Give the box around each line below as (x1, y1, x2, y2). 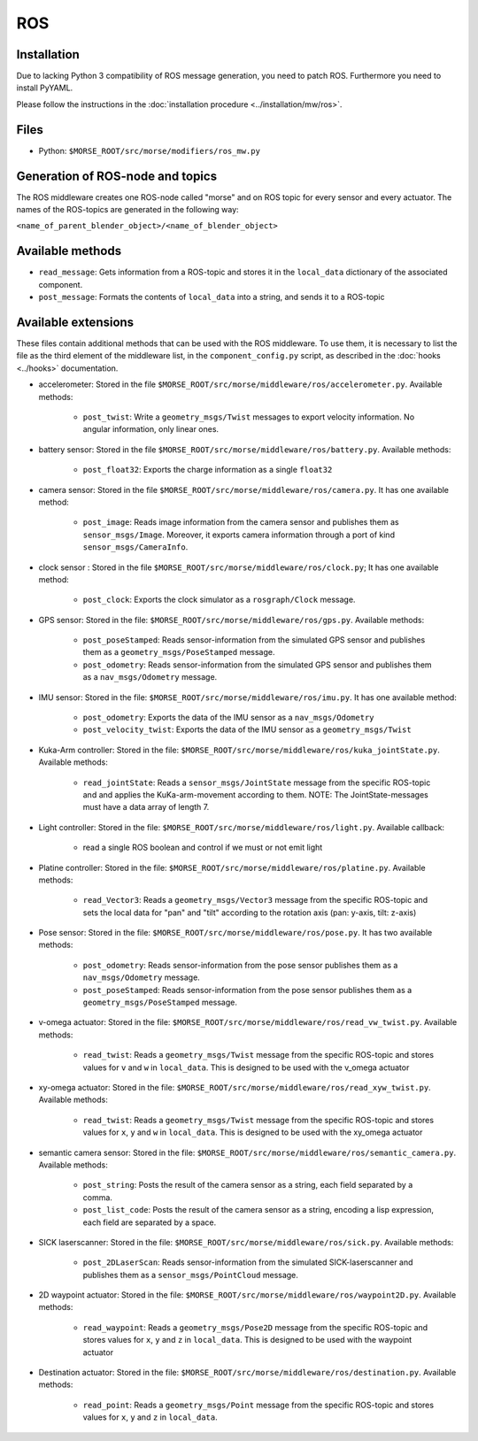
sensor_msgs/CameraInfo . (82, 542, 189, 552)
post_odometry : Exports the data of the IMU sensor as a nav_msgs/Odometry (82, 713, 375, 723)
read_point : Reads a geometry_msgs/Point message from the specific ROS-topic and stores (82, 1399, 434, 1410)
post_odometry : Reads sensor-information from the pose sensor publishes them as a (82, 959, 398, 970)
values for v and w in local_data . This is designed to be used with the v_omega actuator (82, 1062, 410, 1073)
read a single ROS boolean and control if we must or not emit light (82, 842, 323, 853)
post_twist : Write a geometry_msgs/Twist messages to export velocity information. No (82, 412, 415, 422)
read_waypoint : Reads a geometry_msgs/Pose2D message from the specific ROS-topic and (82, 1322, 428, 1332)
